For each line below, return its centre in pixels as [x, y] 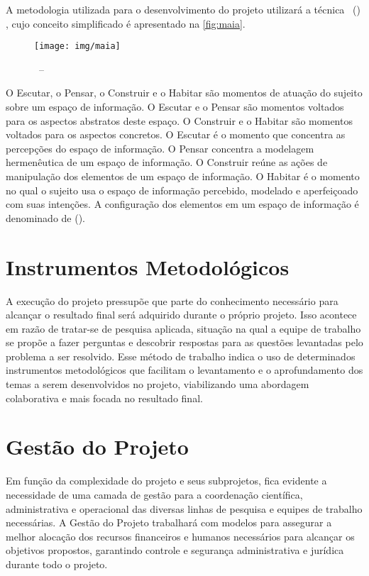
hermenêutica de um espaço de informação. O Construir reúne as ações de [167, 162]
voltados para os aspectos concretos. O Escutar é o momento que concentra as [176, 134]
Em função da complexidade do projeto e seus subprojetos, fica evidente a [166, 481]
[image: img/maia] [77, 46]
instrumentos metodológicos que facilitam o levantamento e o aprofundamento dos [184, 370]
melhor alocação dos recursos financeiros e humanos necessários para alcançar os [180, 536]
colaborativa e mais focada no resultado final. [104, 398]
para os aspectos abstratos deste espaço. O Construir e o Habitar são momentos [179, 120]
